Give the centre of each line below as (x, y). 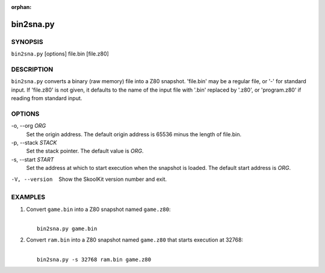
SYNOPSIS (27, 42)
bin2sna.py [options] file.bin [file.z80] (60, 54)
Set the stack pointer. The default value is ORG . (85, 151)
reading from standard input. (47, 98)
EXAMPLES (28, 197)
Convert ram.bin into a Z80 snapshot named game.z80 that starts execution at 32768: (135, 240)
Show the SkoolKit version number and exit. (113, 179)
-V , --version (32, 179)
